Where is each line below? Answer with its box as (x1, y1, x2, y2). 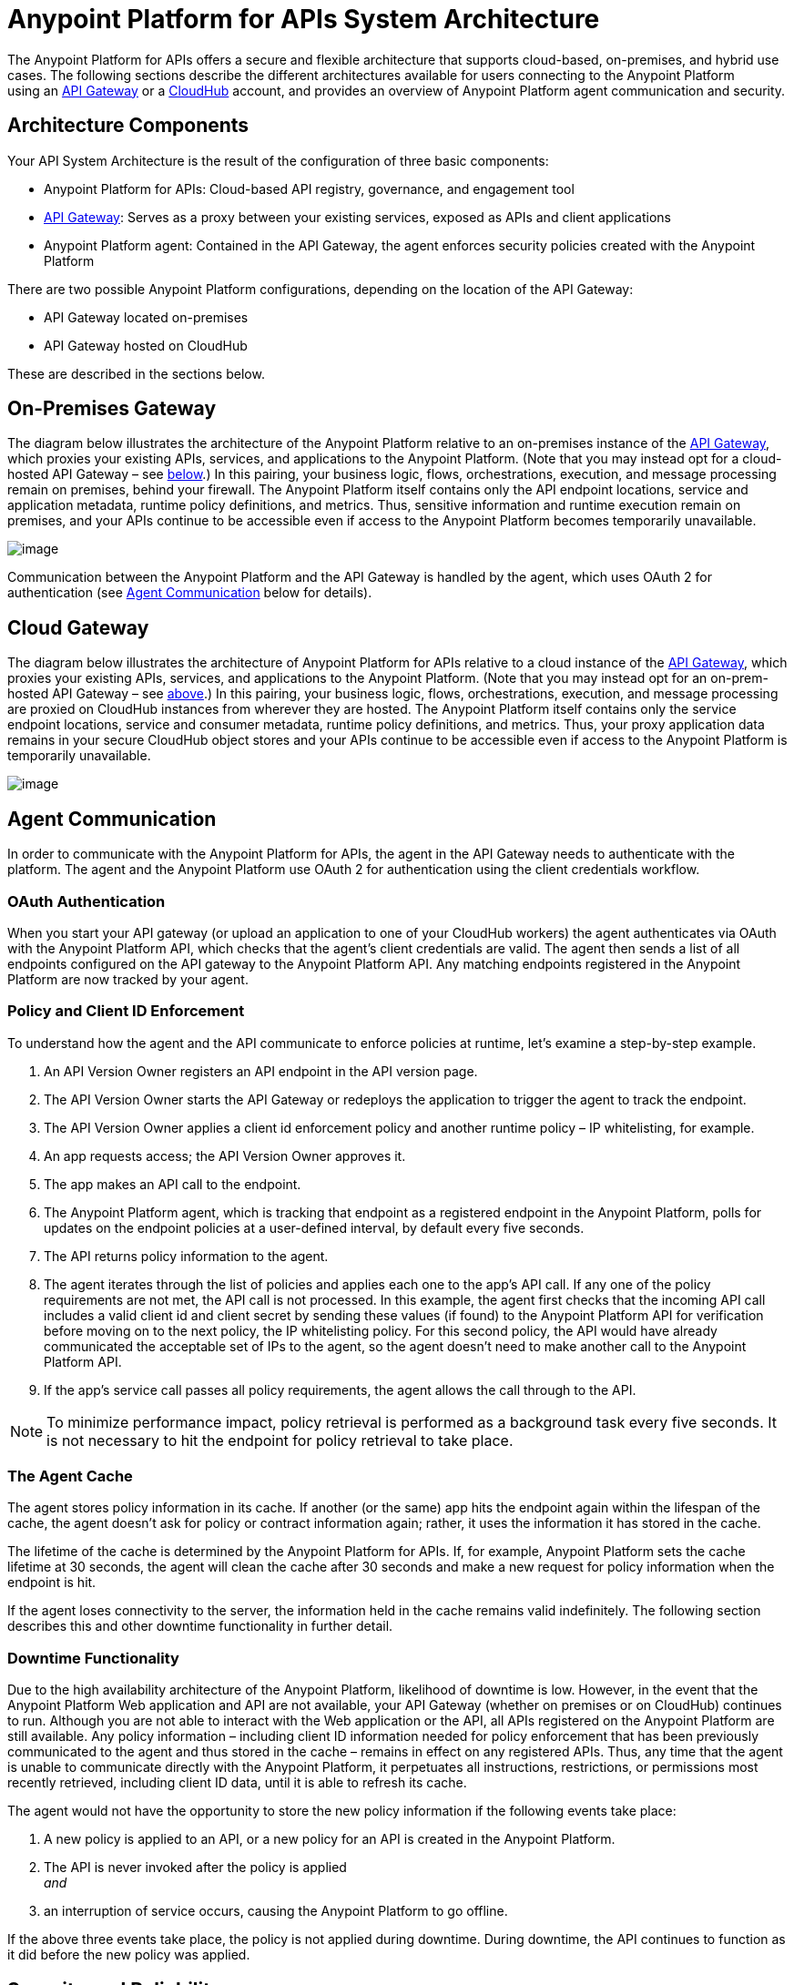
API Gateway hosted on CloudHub (44, 337, 248, 353)
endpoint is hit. (7, 1574, 97, 1591)
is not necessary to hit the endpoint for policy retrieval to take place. (46, 1430, 514, 1450)
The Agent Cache (7, 1467, 133, 1485)
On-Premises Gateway (7, 397, 217, 421)
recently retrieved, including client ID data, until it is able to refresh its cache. (7, 1775, 467, 1791)
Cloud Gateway (7, 616, 149, 639)
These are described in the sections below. (7, 365, 265, 382)
